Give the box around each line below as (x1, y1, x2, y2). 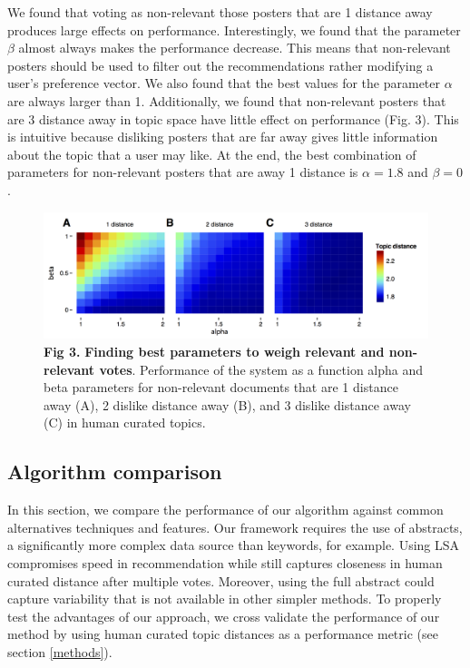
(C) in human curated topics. (44, 413, 206, 432)
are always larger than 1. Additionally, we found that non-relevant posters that (7, 91, 446, 110)
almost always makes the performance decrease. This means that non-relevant (18, 38, 451, 57)
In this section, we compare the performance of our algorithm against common (7, 500, 444, 519)
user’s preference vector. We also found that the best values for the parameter (7, 74, 441, 93)
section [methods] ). (7, 643, 113, 661)
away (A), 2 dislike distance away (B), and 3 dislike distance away (44, 395, 411, 414)
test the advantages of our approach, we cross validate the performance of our (7, 606, 440, 625)
